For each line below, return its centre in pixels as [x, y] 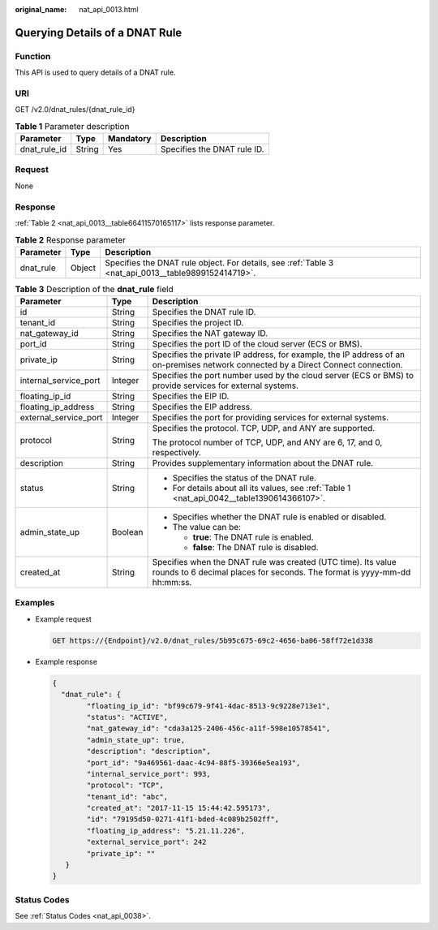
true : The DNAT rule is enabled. [253, 537]
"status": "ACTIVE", [127, 717]
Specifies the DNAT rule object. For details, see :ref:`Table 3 [219, 262]
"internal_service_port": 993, [148, 774]
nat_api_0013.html [109, 9]
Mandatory [130, 139]
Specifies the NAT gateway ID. [210, 334]
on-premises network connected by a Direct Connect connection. [277, 365]
